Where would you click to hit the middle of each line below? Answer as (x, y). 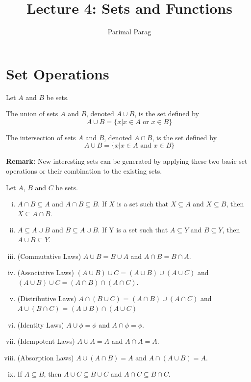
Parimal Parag (129, 32)
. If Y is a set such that (133, 230)
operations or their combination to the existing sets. (84, 171)
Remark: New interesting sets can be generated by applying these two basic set (127, 161)
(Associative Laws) (46, 272)
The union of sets (32, 114)
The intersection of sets (41, 137)
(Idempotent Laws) (46, 341)
